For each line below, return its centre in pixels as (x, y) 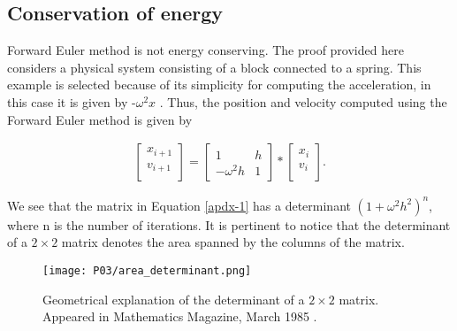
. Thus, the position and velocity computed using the (303, 101)
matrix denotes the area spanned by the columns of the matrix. (233, 242)
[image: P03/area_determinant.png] (147, 270)
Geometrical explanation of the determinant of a (174, 299)
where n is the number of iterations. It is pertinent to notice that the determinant (229, 224)
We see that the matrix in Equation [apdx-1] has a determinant (179, 205)
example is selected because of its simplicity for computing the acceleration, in (219, 85)
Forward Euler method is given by (100, 119)
